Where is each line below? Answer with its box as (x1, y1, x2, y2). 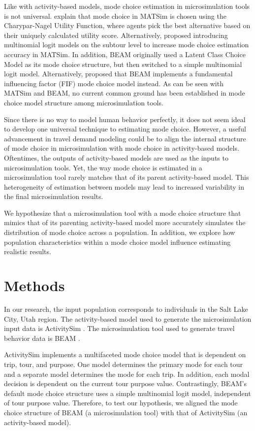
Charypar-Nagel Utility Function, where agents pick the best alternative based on (4, 20, 251, 31)
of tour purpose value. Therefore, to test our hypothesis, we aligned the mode (4, 398, 238, 408)
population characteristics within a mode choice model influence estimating (4, 236, 231, 247)
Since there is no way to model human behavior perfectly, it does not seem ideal (4, 114, 246, 124)
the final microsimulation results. (4, 191, 103, 201)
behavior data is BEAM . (4, 332, 80, 343)
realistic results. (4, 246, 51, 257)
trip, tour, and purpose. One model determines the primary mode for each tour (4, 359, 243, 369)
